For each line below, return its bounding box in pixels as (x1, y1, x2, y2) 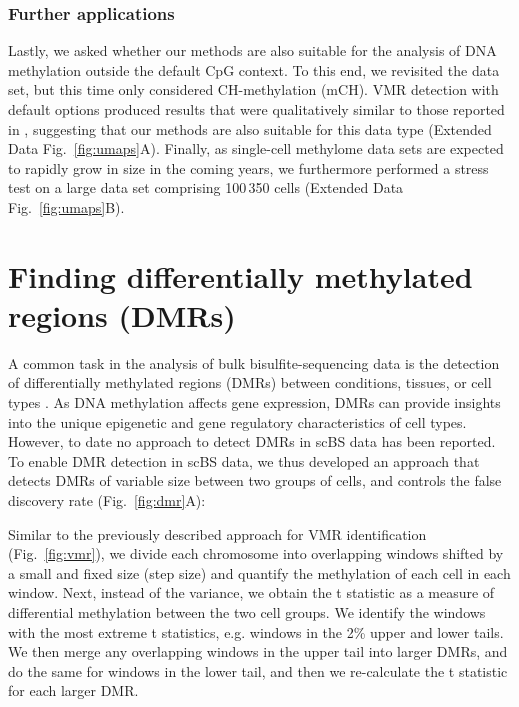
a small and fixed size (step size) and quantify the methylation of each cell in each (8, 562, 511, 583)
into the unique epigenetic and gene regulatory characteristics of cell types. (8, 411, 467, 432)
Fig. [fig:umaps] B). (8, 196, 125, 217)
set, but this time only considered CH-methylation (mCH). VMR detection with (8, 79, 499, 100)
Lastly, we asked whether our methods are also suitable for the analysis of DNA (8, 40, 497, 61)
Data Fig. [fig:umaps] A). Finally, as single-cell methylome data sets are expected (8, 138, 504, 159)
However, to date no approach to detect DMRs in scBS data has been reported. (8, 431, 496, 452)
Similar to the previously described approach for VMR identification (8, 523, 427, 544)
